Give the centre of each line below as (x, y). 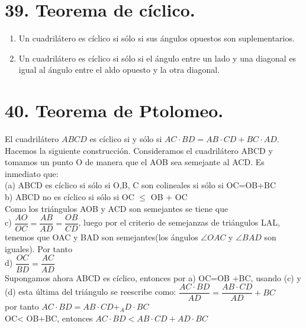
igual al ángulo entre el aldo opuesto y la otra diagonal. (119, 70)
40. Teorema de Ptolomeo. (114, 110)
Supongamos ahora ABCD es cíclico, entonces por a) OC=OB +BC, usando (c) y (153, 277)
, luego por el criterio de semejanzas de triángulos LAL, (179, 222)
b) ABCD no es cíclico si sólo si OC (70, 197)
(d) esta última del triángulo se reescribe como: (91, 292)
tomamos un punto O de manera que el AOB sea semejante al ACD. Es (135, 162)
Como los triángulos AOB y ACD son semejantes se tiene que (117, 208)
